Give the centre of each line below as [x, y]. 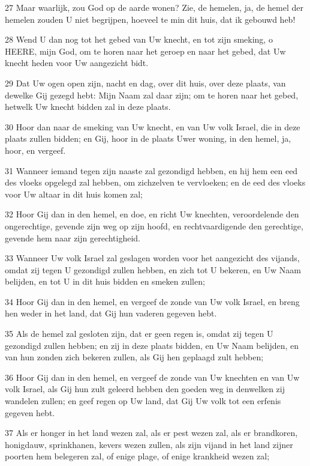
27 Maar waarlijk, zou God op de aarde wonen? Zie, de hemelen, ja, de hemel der [154, 7]
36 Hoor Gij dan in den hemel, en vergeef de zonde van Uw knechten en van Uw [152, 377]
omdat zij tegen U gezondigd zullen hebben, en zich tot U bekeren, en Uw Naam [153, 269]
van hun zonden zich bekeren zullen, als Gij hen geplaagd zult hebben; [134, 357]
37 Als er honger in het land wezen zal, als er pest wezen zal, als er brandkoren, [151, 433]
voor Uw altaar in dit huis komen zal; [74, 194]
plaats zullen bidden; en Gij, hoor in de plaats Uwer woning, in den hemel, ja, [148, 138]
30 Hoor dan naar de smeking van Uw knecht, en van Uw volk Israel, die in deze [153, 126]
